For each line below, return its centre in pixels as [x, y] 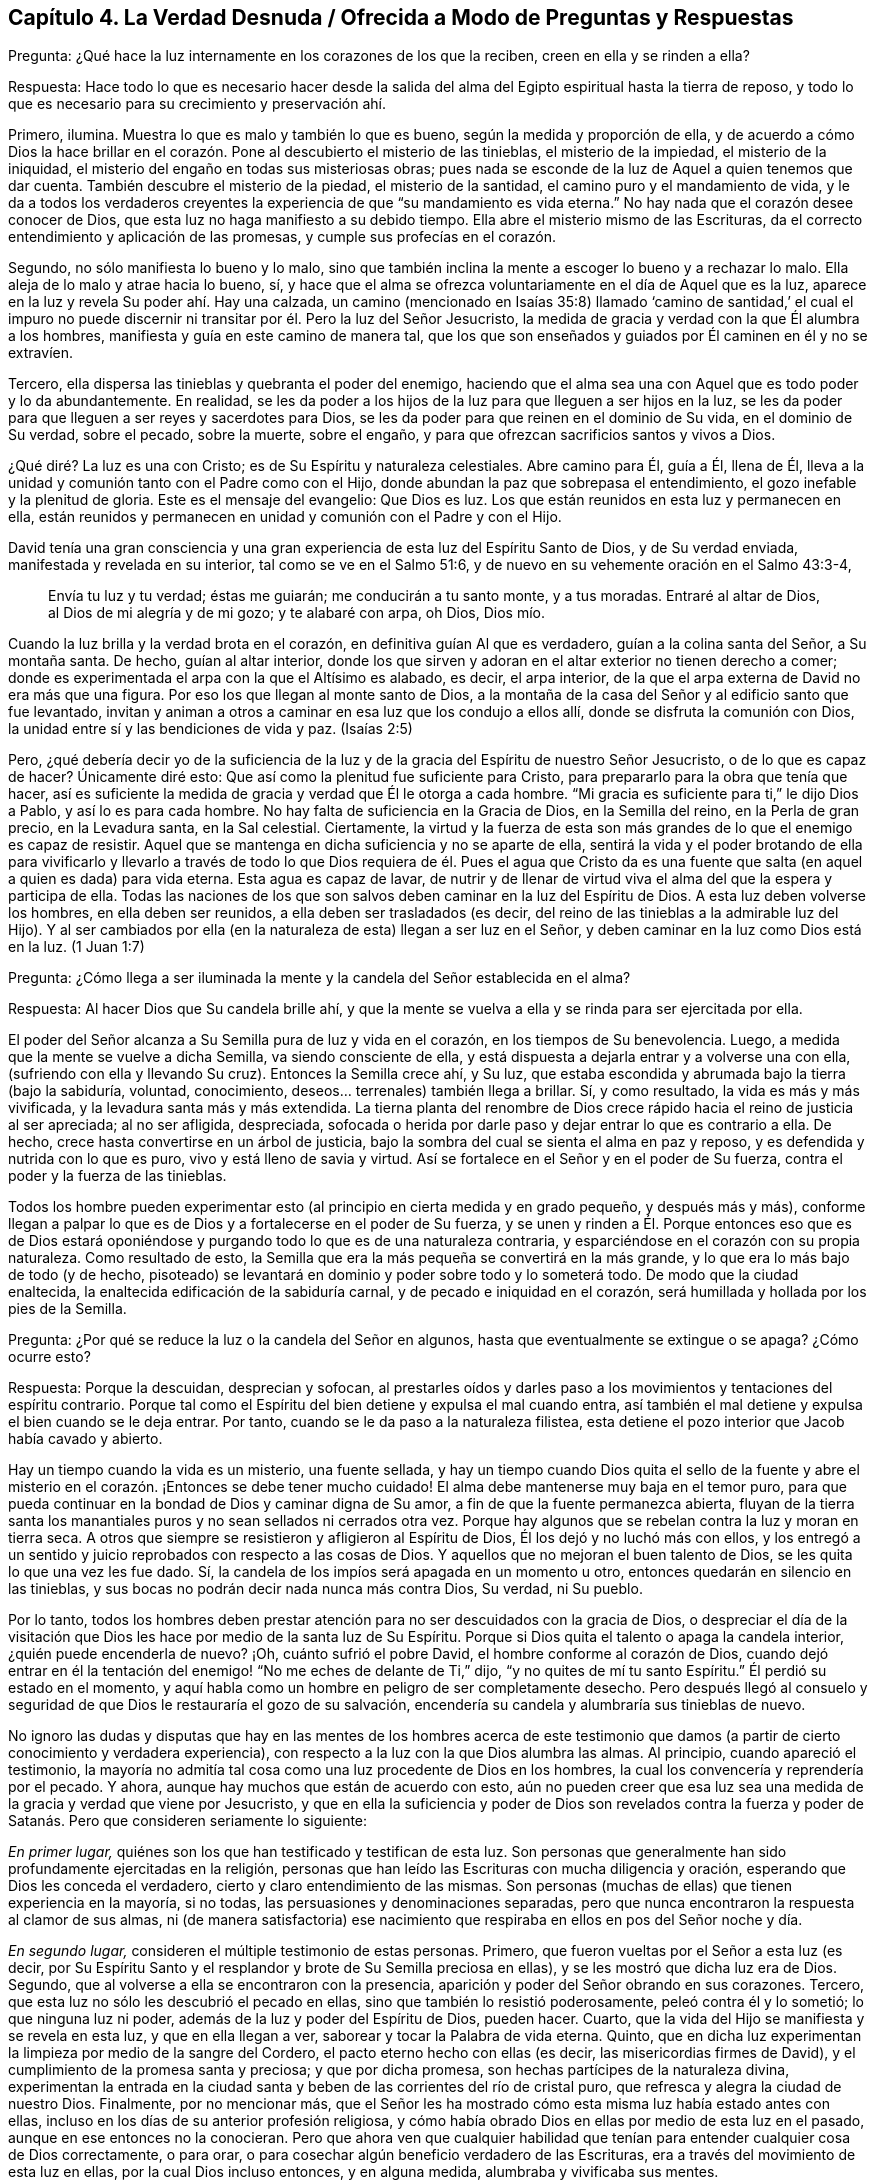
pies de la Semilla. [67, 1309]
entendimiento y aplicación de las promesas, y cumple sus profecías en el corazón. [282, 237]
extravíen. [40, 353]
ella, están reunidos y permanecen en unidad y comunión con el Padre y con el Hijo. [285, 517]
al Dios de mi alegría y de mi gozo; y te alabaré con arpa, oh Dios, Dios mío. [297, 613]
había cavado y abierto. [85, 1439]
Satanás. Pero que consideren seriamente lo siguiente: [188, 1821]
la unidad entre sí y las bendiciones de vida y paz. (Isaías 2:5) [210, 729]
